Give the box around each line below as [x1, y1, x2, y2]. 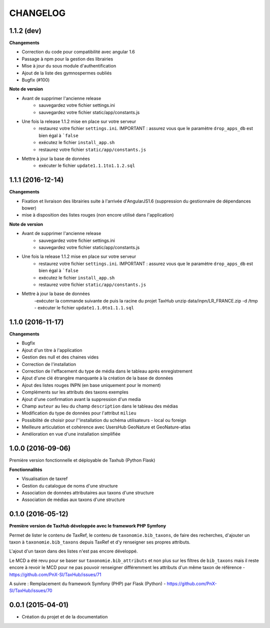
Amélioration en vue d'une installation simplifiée [21, 431, 121, 437]
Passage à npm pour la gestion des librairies [21, 55, 113, 62]
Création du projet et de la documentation [21, 614, 108, 620]
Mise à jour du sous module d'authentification [21, 63, 116, 69]
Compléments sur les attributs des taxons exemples [21, 389, 128, 395]
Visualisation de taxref [21, 475, 68, 482]
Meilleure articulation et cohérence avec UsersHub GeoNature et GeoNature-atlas [21, 424, 191, 430]
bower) [21, 205, 37, 211]
